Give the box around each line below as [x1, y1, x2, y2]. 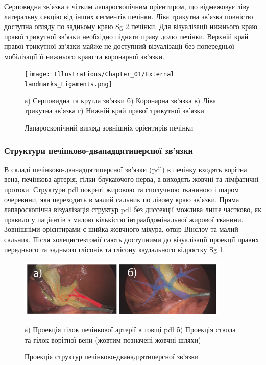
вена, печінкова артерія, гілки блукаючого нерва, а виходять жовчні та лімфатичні [4, 174, 259, 185]
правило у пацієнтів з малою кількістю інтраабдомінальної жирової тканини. [4, 214, 244, 224]
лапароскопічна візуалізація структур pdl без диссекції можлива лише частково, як [4, 204, 261, 215]
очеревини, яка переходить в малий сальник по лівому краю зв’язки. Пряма [4, 194, 239, 204]
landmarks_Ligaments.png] [25, 81, 112, 88]
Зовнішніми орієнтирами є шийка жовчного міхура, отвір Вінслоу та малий [4, 224, 238, 234]
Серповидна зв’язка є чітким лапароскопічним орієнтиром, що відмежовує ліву [4, 1, 250, 11]
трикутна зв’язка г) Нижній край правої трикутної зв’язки [25, 105, 204, 116]
